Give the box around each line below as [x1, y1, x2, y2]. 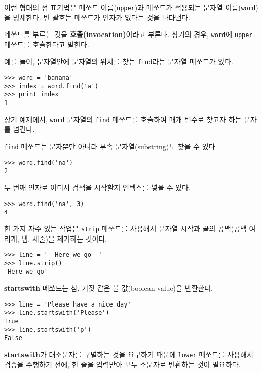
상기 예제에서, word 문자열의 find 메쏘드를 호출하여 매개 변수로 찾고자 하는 [4, 114, 242, 124]
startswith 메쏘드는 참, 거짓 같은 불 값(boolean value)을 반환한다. [4, 283, 213, 293]
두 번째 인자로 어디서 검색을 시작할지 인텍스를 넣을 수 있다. [4, 182, 191, 192]
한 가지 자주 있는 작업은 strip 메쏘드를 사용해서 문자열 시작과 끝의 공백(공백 [4, 223, 247, 233]
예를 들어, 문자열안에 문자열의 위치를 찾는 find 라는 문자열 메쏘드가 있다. [4, 56, 233, 66]
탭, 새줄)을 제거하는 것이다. [21, 233, 107, 244]
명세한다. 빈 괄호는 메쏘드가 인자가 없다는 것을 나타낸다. [13, 12, 191, 22]
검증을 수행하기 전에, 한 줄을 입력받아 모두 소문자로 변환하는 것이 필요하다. [4, 359, 241, 369]
